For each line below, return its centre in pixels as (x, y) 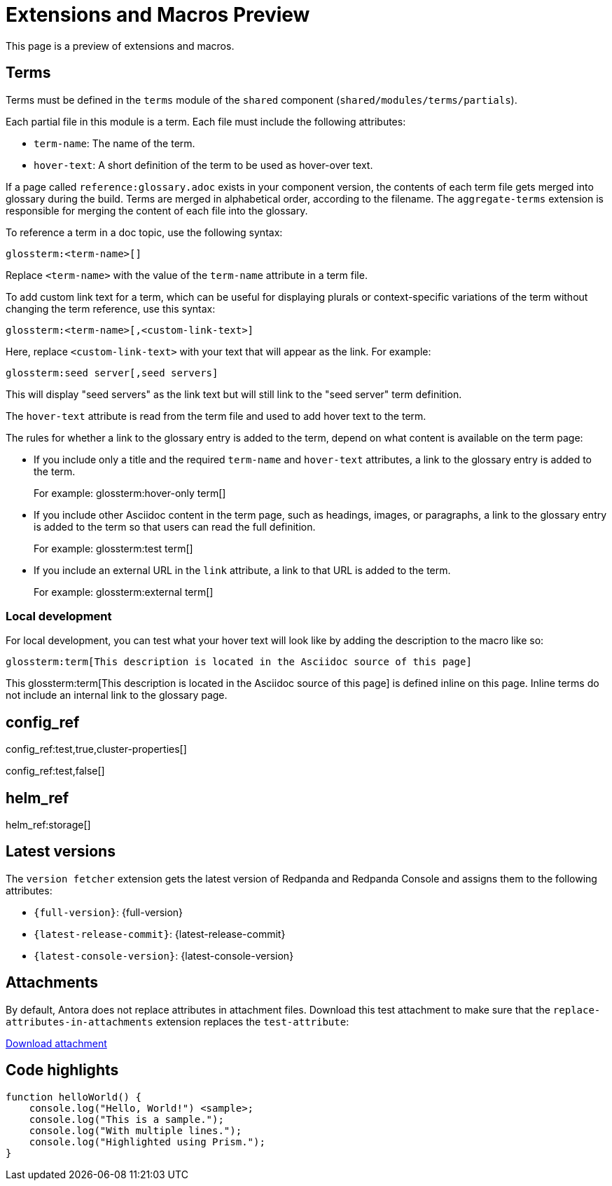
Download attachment (56, 1043)
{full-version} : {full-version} (109, 912)
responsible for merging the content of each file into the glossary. (157, 210)
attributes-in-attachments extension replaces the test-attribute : (178, 1021)
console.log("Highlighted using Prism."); (147, 1141)
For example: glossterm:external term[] (124, 592)
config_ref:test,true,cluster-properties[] (96, 749)
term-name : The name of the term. (114, 143)
